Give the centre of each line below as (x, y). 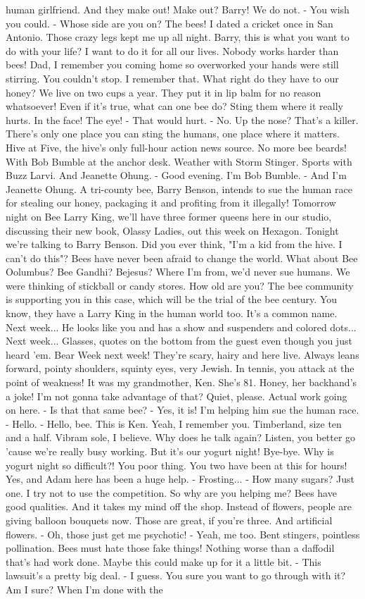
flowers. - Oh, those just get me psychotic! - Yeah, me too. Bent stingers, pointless (183, 534)
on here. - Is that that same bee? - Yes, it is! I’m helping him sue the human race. (182, 410)
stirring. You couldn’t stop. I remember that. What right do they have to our (172, 78)
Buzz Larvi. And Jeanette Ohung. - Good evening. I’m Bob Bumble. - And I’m (176, 175)
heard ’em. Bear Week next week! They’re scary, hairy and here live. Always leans (182, 354)
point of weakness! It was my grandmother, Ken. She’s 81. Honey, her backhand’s (181, 382)
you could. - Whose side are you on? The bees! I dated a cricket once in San (169, 23)
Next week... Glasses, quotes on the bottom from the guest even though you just (179, 341)
